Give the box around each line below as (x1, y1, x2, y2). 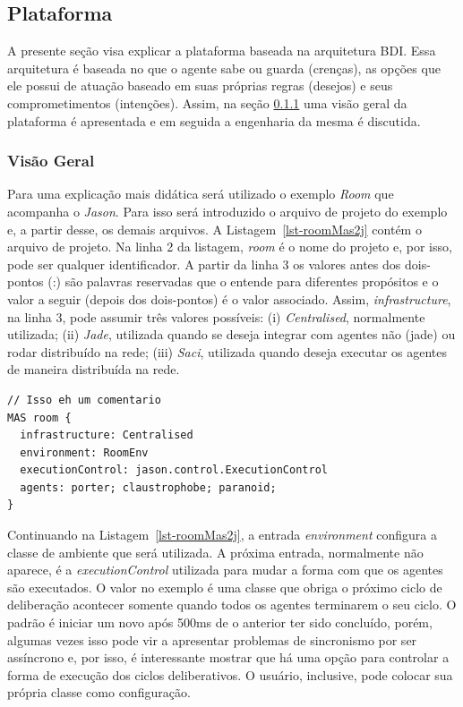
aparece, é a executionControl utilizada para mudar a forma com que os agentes (7, 560, 443, 579)
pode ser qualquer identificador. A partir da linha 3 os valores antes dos (7, 254, 401, 273)
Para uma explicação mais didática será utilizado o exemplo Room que (7, 184, 394, 203)
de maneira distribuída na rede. (7, 360, 180, 379)
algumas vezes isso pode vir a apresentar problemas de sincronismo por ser (7, 630, 417, 649)
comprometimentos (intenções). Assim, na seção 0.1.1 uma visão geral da (7, 93, 407, 112)
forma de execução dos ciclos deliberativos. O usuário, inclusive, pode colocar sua (7, 665, 453, 684)
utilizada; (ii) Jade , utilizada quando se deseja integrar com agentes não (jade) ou (7, 325, 456, 344)
